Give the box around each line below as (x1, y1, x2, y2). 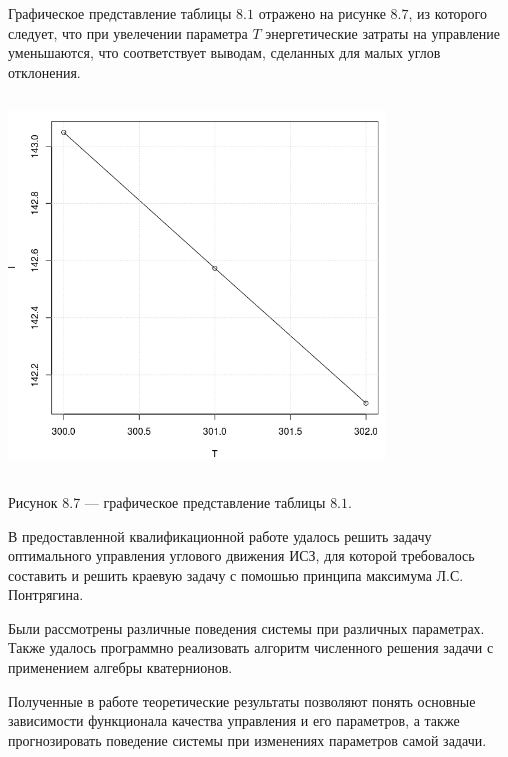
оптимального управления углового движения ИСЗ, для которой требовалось (8, 545, 475, 566)
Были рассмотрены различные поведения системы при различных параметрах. (8, 617, 485, 638)
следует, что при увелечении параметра (8, 22, 248, 43)
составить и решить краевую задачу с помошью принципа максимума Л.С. (8, 564, 464, 585)
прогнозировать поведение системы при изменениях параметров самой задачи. (8, 729, 487, 750)
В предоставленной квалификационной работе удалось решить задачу (8, 525, 432, 546)
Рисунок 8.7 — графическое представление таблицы (8, 491, 326, 512)
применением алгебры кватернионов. (8, 657, 233, 678)
